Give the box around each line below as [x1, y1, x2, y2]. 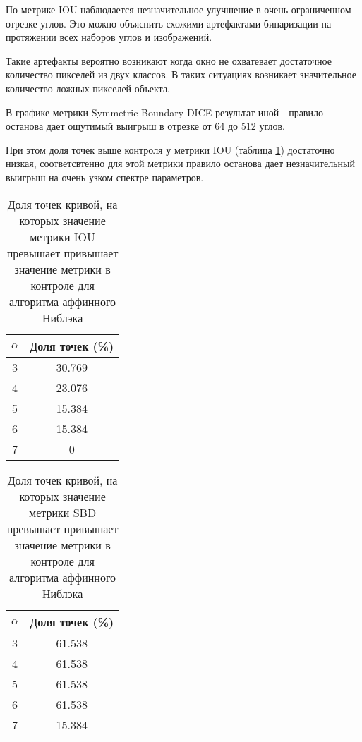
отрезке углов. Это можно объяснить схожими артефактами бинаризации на [6, 16, 332, 30]
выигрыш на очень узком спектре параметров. [6, 169, 204, 184]
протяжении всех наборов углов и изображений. [6, 30, 212, 44]
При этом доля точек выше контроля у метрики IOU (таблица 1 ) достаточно [6, 142, 335, 157]
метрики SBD [29, 504, 97, 521]
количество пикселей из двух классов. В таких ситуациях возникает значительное [6, 67, 356, 82]
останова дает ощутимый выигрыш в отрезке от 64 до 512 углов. [6, 118, 285, 133]
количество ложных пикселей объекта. [6, 80, 170, 95]
